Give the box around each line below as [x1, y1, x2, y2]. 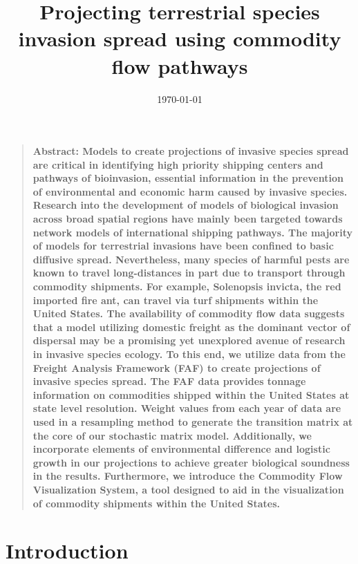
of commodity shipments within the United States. [32, 496, 280, 510]
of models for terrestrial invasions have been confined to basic [32, 238, 334, 253]
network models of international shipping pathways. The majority [32, 225, 352, 239]
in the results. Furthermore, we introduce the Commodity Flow [32, 469, 343, 483]
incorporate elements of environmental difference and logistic [32, 442, 330, 456]
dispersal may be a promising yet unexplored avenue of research [32, 333, 346, 348]
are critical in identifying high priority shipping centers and [32, 157, 323, 171]
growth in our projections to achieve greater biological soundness [32, 455, 350, 469]
